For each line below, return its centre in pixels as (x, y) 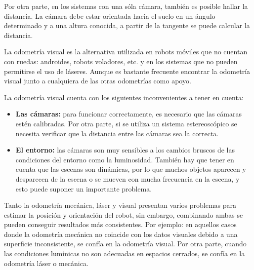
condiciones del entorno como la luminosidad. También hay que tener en (125, 159)
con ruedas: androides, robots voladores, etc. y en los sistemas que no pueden (121, 61)
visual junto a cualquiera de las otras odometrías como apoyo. (98, 81)
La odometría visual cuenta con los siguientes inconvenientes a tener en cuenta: (124, 97)
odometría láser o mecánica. (46, 263)
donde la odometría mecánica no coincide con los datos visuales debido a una (121, 234)
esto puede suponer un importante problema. (84, 188)
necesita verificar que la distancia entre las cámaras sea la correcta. (117, 133)
